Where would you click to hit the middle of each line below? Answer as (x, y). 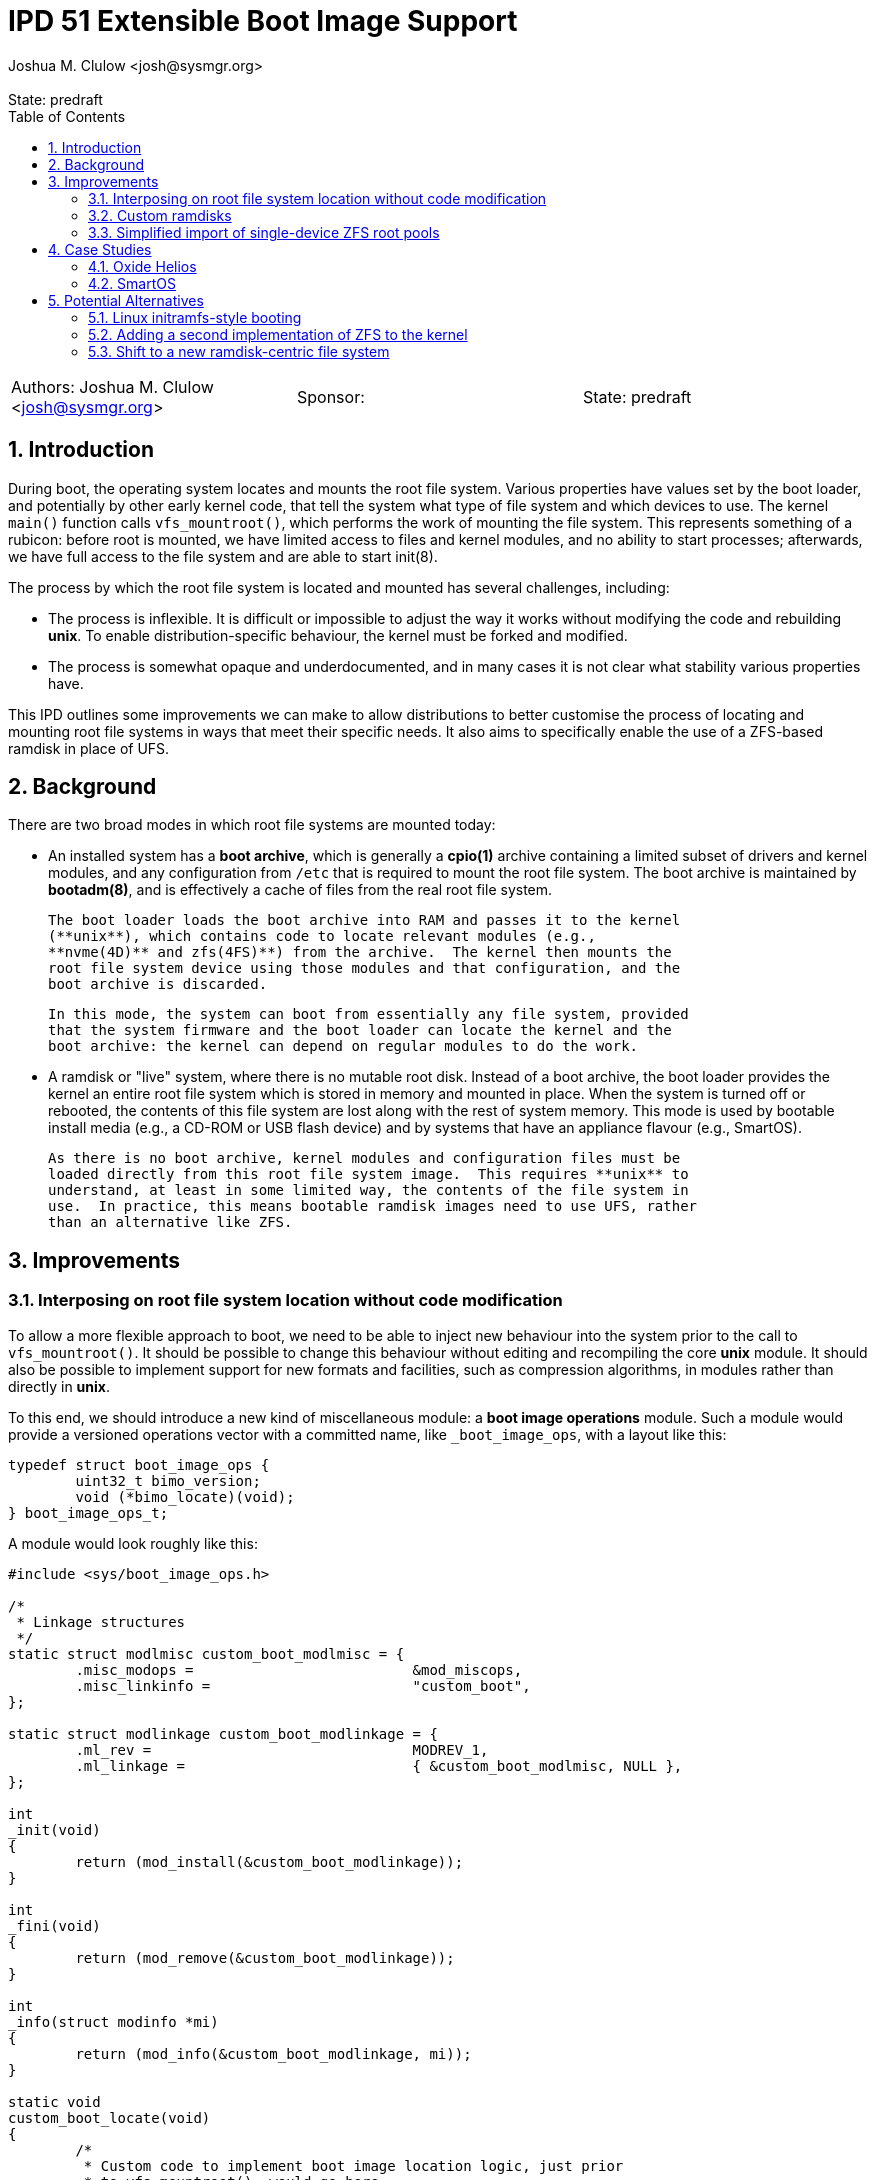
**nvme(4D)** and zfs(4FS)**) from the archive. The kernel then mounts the (360, 952)
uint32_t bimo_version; (168, 1480)
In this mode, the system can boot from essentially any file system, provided (368, 1014)
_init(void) (54, 1829)
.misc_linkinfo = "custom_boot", (303, 1685)
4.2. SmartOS (132, 283)
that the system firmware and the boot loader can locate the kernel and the (360, 1030)
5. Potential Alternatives (126, 300)
